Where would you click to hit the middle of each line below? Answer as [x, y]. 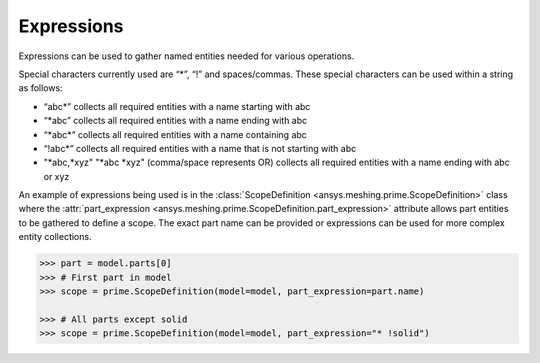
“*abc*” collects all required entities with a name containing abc [175, 134]
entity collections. [55, 237]
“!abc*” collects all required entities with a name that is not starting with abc [200, 148]
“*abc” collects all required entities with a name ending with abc [175, 121]
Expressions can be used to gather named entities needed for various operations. [186, 56]
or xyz [56, 176]
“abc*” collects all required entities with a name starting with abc [177, 106]
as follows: [41, 88]
